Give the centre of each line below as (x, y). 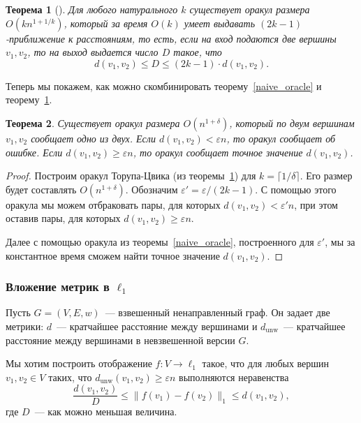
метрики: (25, 326)
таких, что (70, 377)
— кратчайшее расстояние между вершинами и (157, 326)
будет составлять (41, 189)
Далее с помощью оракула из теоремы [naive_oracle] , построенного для (160, 241)
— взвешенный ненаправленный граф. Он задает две (218, 312)
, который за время (106, 23)
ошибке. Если (34, 152)
